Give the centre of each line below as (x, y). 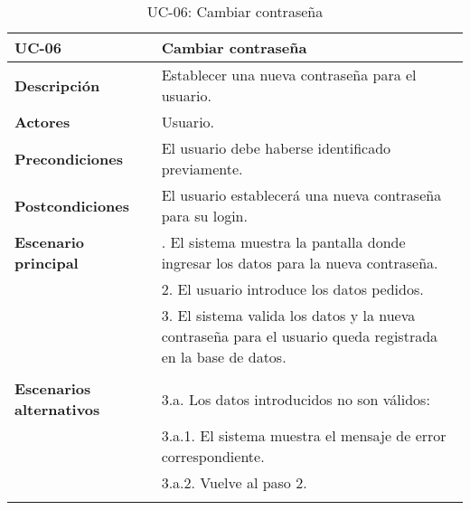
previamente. (202, 169)
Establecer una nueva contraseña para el (289, 75)
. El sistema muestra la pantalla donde (283, 242)
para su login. (204, 216)
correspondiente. (213, 456)
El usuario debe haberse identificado (276, 148)
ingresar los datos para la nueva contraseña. (300, 263)
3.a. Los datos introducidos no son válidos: (296, 399)
